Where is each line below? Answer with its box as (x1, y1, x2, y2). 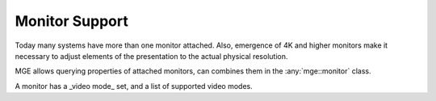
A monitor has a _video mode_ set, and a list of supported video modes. (15, 81, 254, 90)
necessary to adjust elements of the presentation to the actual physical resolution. (15, 51, 288, 61)
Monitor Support (15, 12, 128, 30)
